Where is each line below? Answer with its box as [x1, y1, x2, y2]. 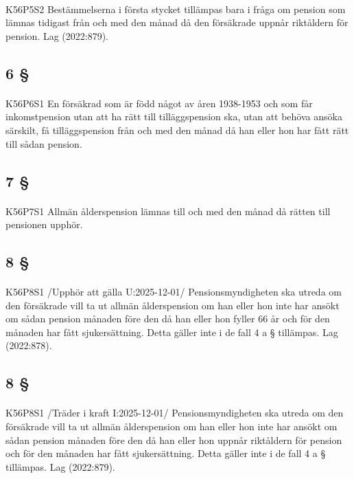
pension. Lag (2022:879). [5, 28, 109, 43]
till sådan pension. [5, 136, 82, 151]
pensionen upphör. [5, 217, 83, 232]
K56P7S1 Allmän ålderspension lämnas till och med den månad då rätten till [5, 203, 331, 218]
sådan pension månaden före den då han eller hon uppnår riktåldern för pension [5, 432, 342, 447]
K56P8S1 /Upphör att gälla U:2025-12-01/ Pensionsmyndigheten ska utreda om [5, 285, 342, 299]
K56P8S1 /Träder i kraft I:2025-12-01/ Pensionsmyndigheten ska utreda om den [5, 405, 344, 420]
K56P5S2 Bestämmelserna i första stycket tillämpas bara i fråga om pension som [5, 1, 346, 16]
